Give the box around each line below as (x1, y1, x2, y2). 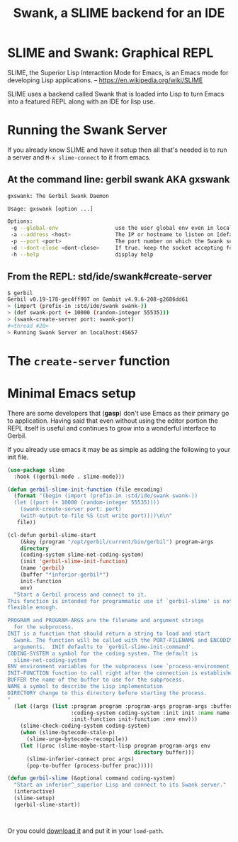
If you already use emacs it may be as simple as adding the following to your (7, 445, 231, 453)
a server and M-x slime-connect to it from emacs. (7, 153, 151, 161)
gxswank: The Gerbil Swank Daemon (7, 192, 110, 199)
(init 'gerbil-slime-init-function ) (20, 558, 129, 565)
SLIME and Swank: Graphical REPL (7, 45, 214, 61)
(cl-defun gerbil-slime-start (7, 531, 97, 538)
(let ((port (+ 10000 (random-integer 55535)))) (13, 499, 160, 506)
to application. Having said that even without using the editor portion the (7, 416, 218, 425)
